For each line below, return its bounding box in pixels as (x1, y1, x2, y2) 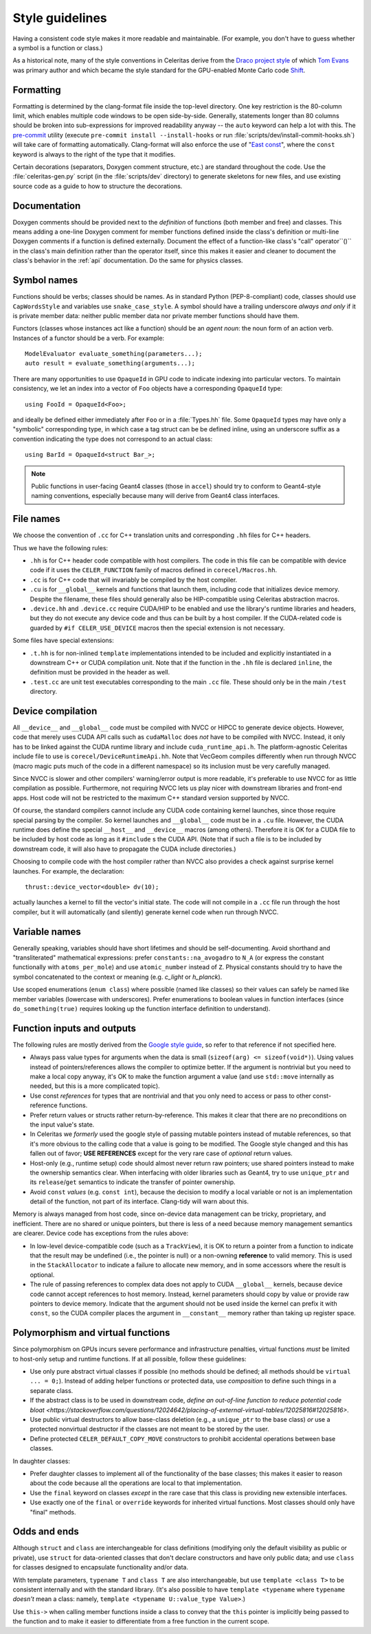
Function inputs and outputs (12, 1022, 137, 1034)
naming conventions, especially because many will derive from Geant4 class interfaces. (31, 492, 280, 500)
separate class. (30, 1386, 74, 1394)
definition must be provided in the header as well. (30, 668, 170, 677)
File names (12, 513, 60, 525)
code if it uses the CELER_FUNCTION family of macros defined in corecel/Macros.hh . (30, 566, 278, 574)
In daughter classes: (12, 1457, 70, 1465)
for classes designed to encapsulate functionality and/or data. (12, 1563, 189, 1571)
